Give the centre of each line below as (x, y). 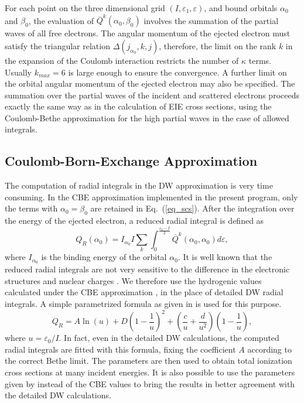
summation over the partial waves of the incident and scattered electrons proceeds (152, 95)
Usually (18, 72)
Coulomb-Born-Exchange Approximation (131, 161)
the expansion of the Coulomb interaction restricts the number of (122, 60)
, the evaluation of (61, 20)
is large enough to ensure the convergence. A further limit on (177, 72)
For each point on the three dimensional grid (85, 8)
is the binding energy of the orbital (104, 257)
